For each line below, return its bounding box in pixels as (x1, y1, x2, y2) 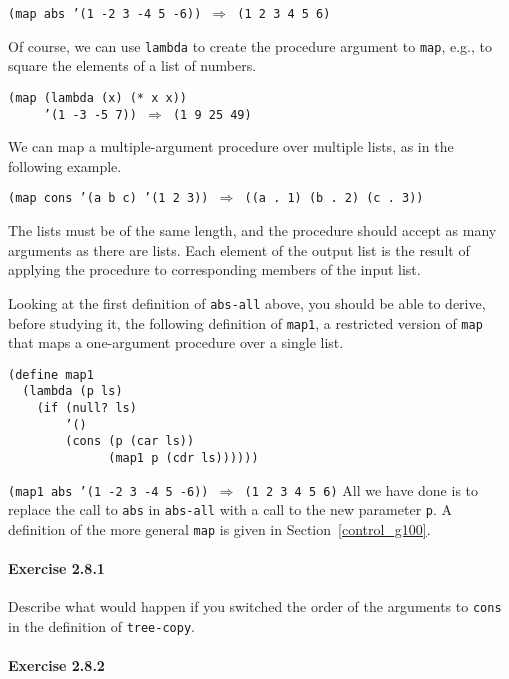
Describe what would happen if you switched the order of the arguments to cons (8, 596, 502, 617)
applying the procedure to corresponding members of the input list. (8, 259, 421, 280)
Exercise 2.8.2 (8, 655, 105, 676)
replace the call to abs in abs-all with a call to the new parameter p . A (8, 499, 453, 520)
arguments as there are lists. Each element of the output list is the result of (8, 239, 470, 260)
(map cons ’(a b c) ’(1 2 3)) (8, 191, 209, 206)
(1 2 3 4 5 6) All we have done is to (244, 479, 479, 500)
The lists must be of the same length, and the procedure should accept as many (8, 220, 497, 241)
